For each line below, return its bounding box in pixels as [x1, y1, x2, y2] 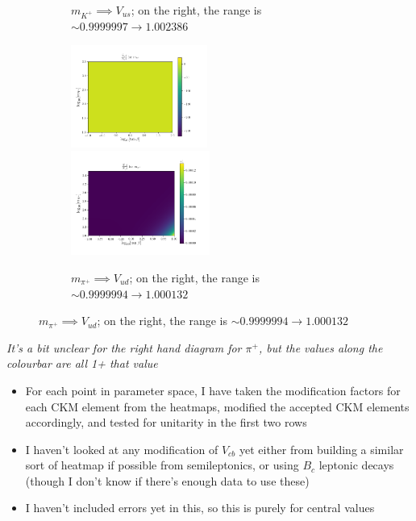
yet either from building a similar [239, 440, 404, 457]
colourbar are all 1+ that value [6, 355, 158, 372]
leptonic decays [318, 456, 394, 473]
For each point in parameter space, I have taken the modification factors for [25, 381, 401, 398]
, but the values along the [258, 339, 383, 356]
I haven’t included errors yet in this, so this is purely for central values [25, 499, 375, 516]
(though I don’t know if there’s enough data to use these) [25, 472, 310, 489]
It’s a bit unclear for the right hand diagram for [6, 339, 242, 356]
